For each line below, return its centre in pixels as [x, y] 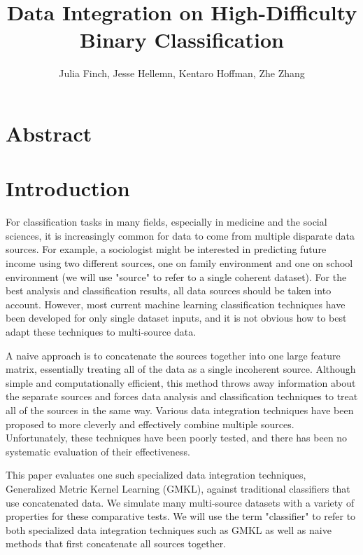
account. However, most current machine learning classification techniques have [176, 304]
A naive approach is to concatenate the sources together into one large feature [173, 355]
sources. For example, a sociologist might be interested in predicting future [166, 249]
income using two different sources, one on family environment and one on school [179, 263]
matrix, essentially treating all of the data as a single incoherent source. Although [181, 369]
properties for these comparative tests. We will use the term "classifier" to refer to [181, 516]
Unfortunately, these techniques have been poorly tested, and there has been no [177, 438]
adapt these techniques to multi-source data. [101, 331]
